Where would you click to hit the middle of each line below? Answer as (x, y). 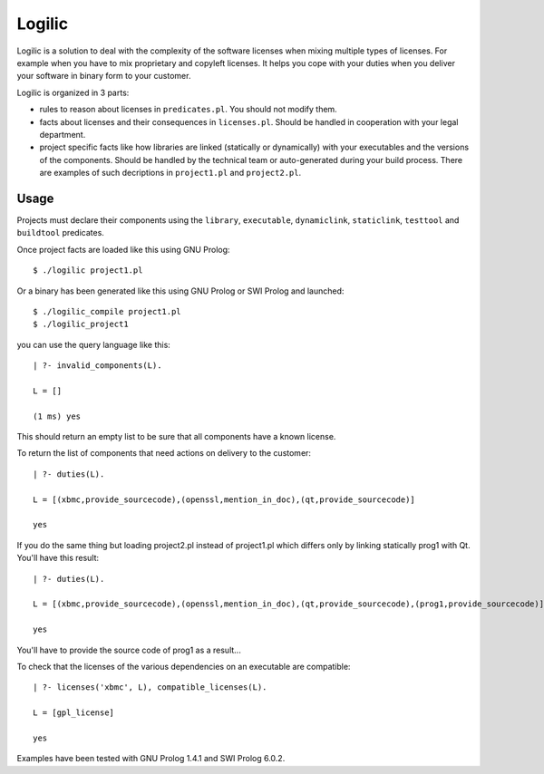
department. (63, 134)
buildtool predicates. (60, 233)
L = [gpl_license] (74, 713)
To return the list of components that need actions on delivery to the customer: (164, 453)
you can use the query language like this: (94, 344)
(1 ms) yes (57, 416)
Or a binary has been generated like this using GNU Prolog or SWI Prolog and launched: (180, 291)
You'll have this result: (58, 558)
